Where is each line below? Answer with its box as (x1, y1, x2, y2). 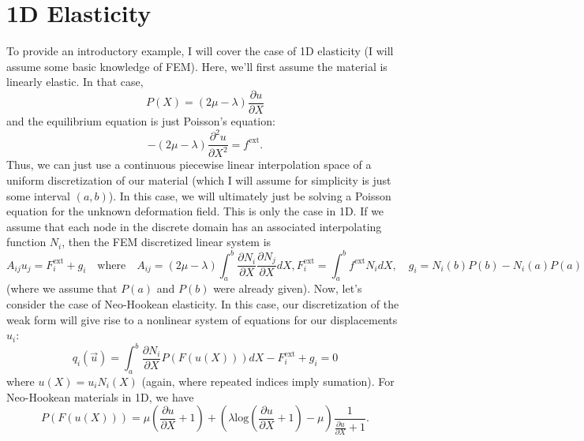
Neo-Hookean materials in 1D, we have (6, 388, 194, 405)
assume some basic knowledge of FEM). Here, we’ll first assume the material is (6, 58, 387, 74)
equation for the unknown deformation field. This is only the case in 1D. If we (6, 203, 384, 219)
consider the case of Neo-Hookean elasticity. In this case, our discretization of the (6, 295, 399, 312)
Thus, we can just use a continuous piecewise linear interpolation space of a (6, 156, 372, 173)
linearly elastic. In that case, (6, 73, 144, 90)
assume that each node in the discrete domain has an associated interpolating (6, 218, 382, 234)
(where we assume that (6, 280, 118, 297)
